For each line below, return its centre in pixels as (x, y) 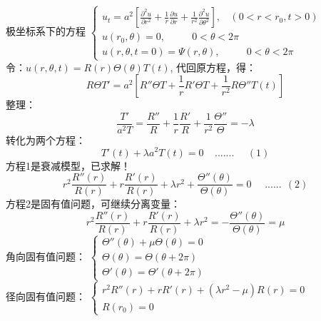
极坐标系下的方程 (46, 31)
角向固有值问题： (46, 256)
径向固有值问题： (46, 296)
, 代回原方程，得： (213, 67)
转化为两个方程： (46, 139)
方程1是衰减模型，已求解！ (68, 165)
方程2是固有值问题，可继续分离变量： (93, 204)
